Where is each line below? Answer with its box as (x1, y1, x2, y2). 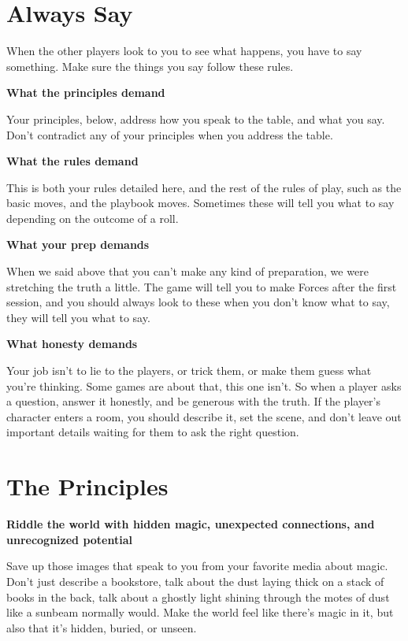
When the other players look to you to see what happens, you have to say (6, 43, 362, 59)
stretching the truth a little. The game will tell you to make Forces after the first (6, 278, 397, 295)
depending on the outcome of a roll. (6, 209, 179, 226)
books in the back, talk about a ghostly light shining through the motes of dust (6, 588, 390, 605)
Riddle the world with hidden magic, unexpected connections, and (6, 516, 375, 532)
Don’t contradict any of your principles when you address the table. (6, 126, 333, 143)
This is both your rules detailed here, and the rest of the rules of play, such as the (6, 179, 402, 195)
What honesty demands (6, 335, 138, 352)
